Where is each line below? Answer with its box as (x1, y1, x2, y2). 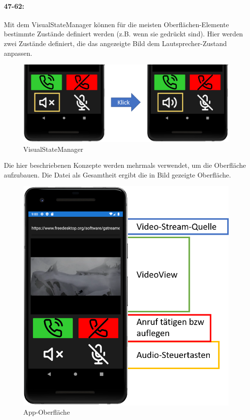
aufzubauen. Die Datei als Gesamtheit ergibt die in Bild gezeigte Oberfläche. (4, 169, 231, 179)
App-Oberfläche (23, 407, 70, 417)
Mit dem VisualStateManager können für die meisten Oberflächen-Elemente (4, 19, 229, 29)
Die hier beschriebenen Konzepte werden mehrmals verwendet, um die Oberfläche (4, 160, 246, 170)
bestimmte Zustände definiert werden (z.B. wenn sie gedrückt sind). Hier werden (4, 29, 243, 39)
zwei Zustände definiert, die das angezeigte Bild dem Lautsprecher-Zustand (4, 38, 227, 48)
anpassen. (4, 48, 32, 58)
